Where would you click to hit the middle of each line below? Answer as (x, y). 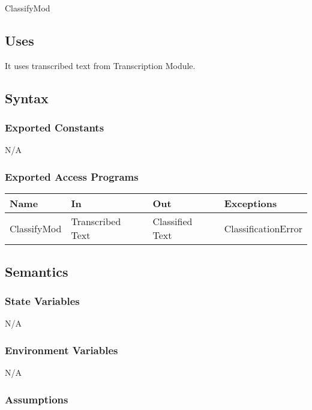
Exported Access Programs (72, 176)
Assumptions (37, 399)
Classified (172, 222)
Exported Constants (55, 128)
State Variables (42, 300)
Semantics (37, 271)
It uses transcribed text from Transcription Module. (100, 65)
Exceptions (250, 203)
